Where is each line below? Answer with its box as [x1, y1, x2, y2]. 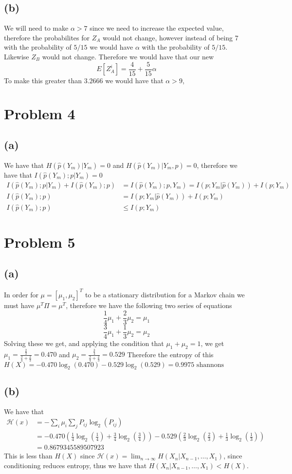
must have [4, 300, 35, 310]
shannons [196, 361, 224, 368]
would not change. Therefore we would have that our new [42, 51, 214, 61]
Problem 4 [4, 104, 75, 124]
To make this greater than [4, 75, 82, 85]
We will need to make [4, 23, 69, 33]
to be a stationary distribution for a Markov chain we [85, 289, 245, 299]
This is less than [4, 451, 53, 461]
